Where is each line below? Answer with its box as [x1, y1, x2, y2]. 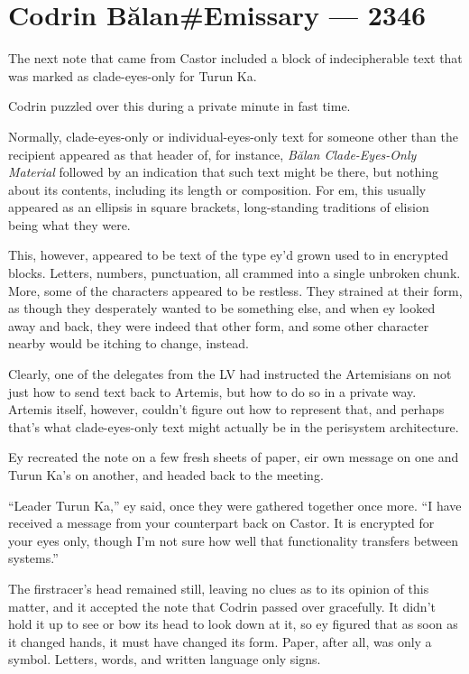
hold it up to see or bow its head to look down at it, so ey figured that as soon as [8, 614, 458, 633]
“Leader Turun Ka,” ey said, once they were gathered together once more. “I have [8, 495, 462, 514]
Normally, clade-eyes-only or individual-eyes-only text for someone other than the [8, 126, 458, 145]
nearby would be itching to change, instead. [8, 334, 249, 353]
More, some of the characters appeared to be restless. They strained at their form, [8, 281, 463, 300]
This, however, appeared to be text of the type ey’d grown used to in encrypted [8, 245, 448, 264]
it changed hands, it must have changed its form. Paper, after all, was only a [8, 632, 432, 651]
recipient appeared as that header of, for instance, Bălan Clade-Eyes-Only [8, 144, 417, 163]
